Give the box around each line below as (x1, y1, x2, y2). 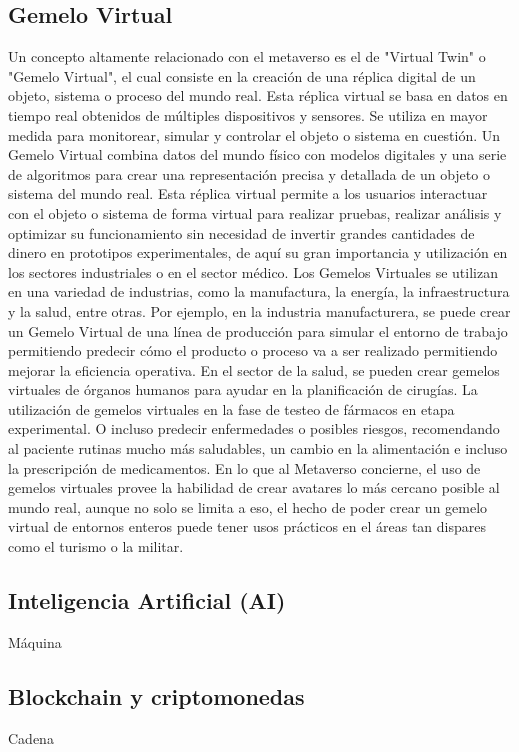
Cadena (8, 727, 54, 748)
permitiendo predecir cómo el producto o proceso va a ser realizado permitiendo (8, 340, 498, 361)
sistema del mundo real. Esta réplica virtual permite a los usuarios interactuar (8, 183, 488, 204)
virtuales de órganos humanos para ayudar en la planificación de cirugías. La (8, 379, 478, 400)
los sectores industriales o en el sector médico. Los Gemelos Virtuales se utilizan (8, 261, 498, 282)
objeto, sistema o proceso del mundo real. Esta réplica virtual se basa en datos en (8, 85, 508, 106)
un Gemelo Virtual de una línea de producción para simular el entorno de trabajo (8, 320, 508, 341)
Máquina (8, 631, 62, 652)
